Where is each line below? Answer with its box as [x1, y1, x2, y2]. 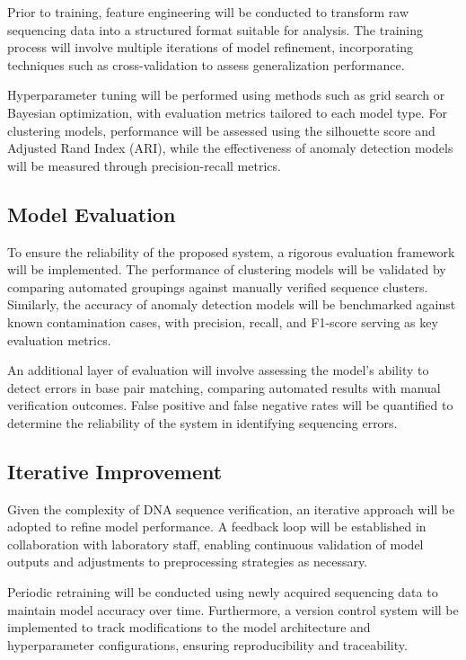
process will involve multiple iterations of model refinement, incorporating [7, 38, 413, 57]
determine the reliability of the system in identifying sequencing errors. [7, 413, 398, 432]
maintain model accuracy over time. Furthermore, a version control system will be [7, 600, 459, 619]
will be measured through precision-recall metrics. [7, 156, 281, 174]
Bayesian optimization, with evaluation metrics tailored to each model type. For [7, 103, 447, 121]
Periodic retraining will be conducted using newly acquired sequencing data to [7, 583, 438, 602]
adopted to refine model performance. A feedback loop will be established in [7, 517, 426, 536]
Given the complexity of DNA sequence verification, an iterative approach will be [7, 499, 455, 518]
